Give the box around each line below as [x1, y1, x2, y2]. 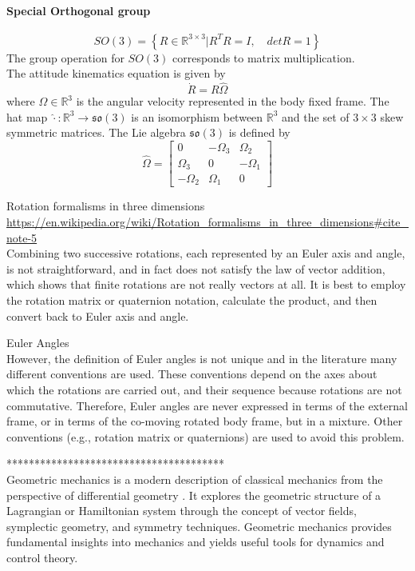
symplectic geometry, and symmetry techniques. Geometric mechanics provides [6, 517, 392, 534]
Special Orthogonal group [6, 2, 151, 18]
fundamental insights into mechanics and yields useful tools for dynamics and [6, 533, 385, 550]
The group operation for [6, 49, 125, 66]
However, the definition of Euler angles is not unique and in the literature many [6, 349, 397, 366]
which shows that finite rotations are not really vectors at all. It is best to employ [6, 276, 406, 293]
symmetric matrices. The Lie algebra [6, 124, 186, 141]
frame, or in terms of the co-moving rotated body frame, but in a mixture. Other [6, 413, 403, 429]
